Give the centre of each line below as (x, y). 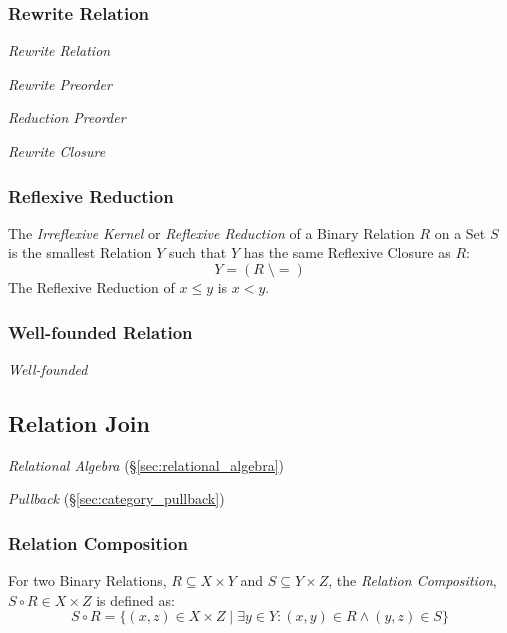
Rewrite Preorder (60, 83)
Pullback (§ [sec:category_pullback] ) (116, 498)
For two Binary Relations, (87, 580)
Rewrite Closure (57, 151)
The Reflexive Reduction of (91, 287)
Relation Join (79, 422)
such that (197, 252)
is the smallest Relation (80, 252)
